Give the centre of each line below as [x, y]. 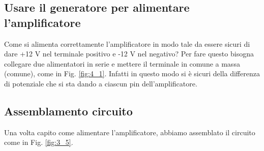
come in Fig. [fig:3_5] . [39, 142]
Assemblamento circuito [68, 111]
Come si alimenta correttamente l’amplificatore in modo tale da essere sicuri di [127, 43]
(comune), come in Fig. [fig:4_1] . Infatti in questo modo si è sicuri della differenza [132, 73]
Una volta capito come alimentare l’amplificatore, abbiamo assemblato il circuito [130, 132]
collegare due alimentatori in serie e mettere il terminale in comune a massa [122, 63]
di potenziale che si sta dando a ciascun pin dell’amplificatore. [101, 83]
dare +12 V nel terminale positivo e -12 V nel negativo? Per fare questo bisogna [129, 54]
